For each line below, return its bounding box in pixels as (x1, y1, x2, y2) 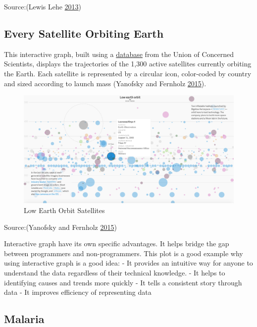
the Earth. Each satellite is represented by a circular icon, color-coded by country (4, 68, 252, 78)
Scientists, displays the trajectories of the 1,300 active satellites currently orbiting (4, 58, 252, 69)
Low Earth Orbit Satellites (24, 205, 105, 215)
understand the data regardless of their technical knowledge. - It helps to (4, 267, 225, 277)
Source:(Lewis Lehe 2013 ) (4, 1, 82, 11)
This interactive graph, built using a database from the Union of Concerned (4, 49, 234, 59)
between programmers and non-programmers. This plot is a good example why (4, 248, 243, 258)
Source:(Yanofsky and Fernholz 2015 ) (4, 221, 117, 232)
